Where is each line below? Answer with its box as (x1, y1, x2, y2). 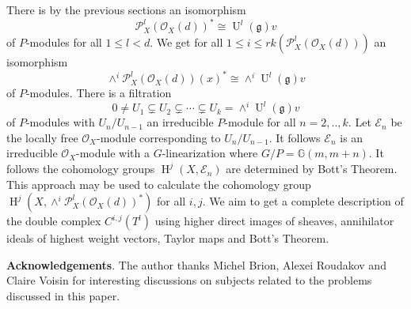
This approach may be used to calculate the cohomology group (6, 175, 311, 192)
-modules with (25, 114, 95, 130)
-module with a (76, 145, 150, 161)
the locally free (6, 129, 78, 145)
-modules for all (25, 34, 102, 51)
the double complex (6, 213, 101, 229)
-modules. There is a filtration (25, 85, 172, 101)
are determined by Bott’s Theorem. (226, 160, 398, 177)
